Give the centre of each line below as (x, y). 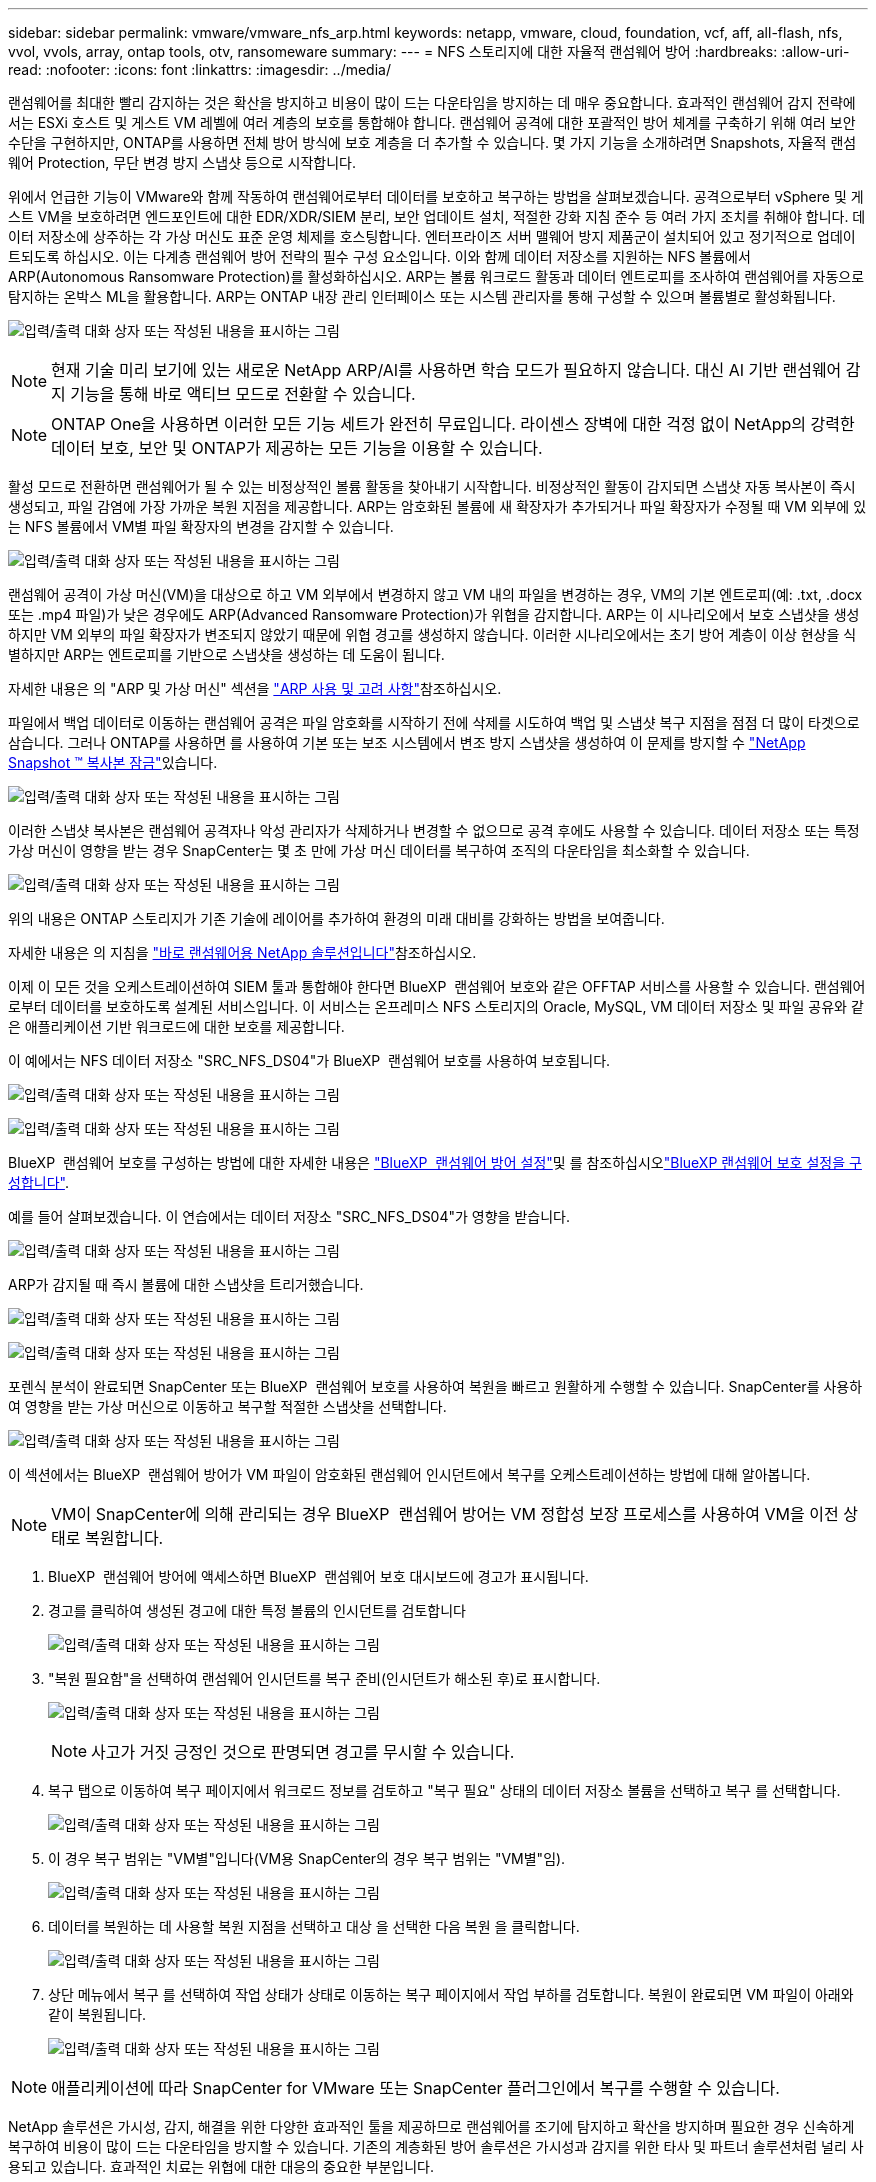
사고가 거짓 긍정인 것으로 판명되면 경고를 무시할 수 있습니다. (303, 1752)
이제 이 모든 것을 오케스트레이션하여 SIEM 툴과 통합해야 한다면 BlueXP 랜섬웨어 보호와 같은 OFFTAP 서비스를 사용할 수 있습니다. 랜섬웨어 (437, 986)
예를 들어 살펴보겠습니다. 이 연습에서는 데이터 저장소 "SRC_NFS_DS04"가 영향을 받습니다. (289, 1216)
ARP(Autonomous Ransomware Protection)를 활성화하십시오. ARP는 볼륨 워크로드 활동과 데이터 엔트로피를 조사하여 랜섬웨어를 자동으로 (436, 276)
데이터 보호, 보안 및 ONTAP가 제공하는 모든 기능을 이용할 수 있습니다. (297, 448)
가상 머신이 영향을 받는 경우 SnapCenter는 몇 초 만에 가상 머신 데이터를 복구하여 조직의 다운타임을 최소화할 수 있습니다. (379, 850)
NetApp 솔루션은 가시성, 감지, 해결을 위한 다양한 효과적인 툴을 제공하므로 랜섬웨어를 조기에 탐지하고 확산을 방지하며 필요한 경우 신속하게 (431, 2126)
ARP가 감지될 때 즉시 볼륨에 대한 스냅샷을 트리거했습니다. (186, 1284)
